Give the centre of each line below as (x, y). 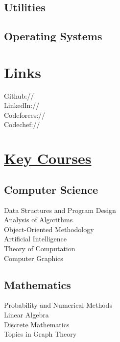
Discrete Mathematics (37, 324)
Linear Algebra (26, 315)
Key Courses (48, 158)
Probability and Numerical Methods (58, 305)
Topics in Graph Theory (40, 334)
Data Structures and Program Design (60, 210)
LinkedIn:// (22, 105)
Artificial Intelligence (35, 239)
